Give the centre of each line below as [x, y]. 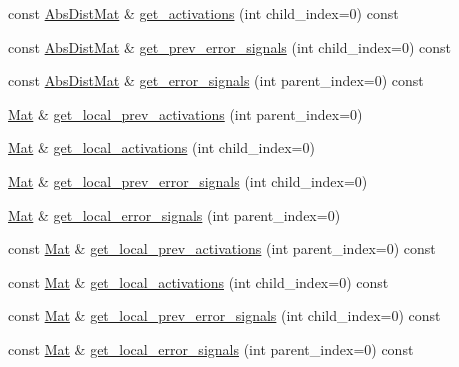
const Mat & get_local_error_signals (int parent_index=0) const [211, 348]
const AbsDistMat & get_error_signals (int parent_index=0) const [216, 80]
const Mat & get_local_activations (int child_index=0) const [198, 281]
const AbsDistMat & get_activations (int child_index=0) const [203, 13]
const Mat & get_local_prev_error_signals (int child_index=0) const [224, 315]
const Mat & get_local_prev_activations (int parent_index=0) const [222, 248]
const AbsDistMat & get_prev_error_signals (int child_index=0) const [230, 46]
